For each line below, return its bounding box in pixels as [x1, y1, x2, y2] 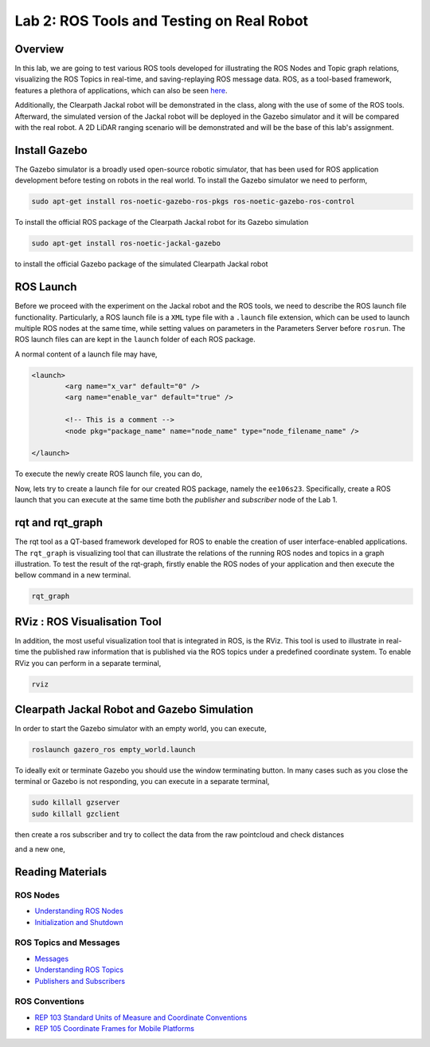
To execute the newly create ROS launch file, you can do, [14, 469, 203, 478]
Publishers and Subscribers [34, 976, 126, 986]
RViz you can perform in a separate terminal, [14, 658, 162, 667]
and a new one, [14, 844, 65, 854]
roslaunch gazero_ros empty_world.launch [31, 746, 196, 754]
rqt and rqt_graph [14, 516, 104, 529]
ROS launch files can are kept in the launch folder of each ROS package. [14, 335, 256, 344]
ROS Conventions [14, 996, 85, 1007]
